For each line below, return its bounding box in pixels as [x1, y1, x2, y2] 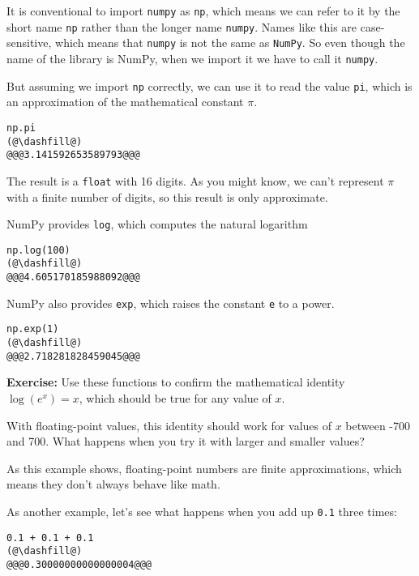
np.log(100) [6, 244, 71, 256]
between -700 [345, 416, 411, 433]
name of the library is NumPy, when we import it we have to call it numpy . [6, 49, 378, 66]
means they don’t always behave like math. [6, 476, 220, 493]
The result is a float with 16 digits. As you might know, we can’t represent [6, 172, 384, 189]
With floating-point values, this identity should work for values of [6, 416, 331, 433]
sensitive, [6, 34, 52, 51]
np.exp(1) [6, 323, 59, 335]
